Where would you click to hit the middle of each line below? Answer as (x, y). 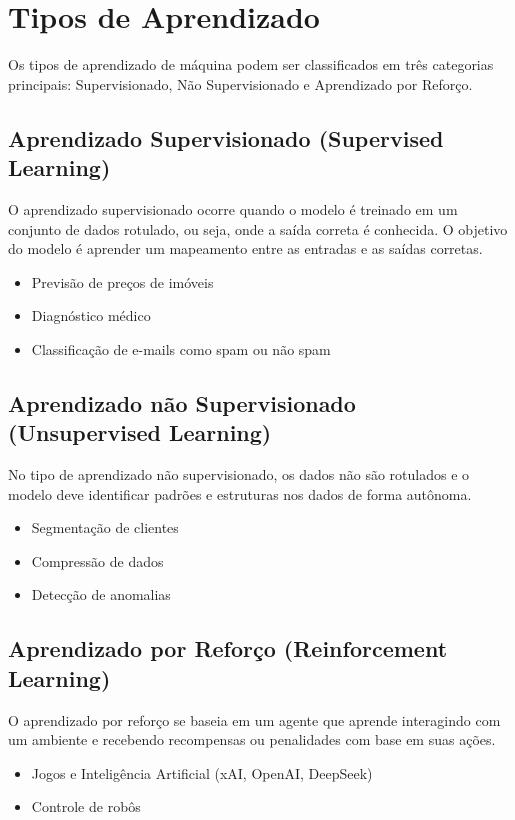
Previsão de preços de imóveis (122, 281)
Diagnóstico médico (91, 315)
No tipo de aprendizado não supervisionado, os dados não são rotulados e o (239, 474)
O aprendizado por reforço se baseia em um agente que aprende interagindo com (254, 719)
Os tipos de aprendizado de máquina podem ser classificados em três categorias (251, 64)
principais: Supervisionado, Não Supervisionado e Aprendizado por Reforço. (240, 83)
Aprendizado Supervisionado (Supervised (226, 137)
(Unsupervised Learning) (140, 432)
